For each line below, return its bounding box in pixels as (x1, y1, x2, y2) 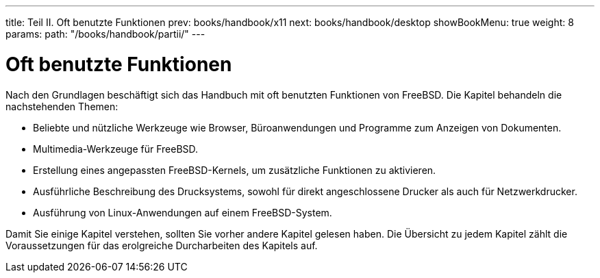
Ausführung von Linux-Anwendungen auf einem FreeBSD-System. (33, 206, 332, 218)
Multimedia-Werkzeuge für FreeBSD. (33, 142, 199, 155)
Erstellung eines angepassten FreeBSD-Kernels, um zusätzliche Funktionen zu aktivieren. (33, 164, 436, 176)
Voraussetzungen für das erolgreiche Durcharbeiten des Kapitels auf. (5, 239, 318, 251)
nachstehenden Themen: (5, 100, 118, 112)
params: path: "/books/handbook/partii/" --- (5, 28, 205, 40)
